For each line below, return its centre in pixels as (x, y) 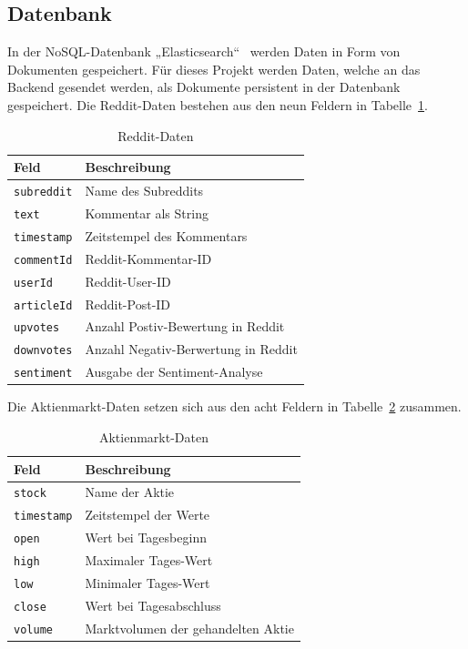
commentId (43, 260)
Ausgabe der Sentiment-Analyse (174, 372)
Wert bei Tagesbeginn (146, 537)
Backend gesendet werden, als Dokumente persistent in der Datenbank (204, 87)
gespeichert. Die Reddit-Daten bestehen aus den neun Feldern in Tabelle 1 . (218, 104)
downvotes (43, 351)
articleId (43, 305)
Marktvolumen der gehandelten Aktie (189, 628)
